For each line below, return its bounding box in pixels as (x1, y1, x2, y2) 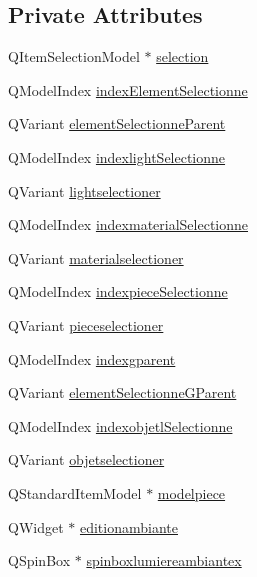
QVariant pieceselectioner (8, 314, 164, 335)
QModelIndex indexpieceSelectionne (8, 281, 228, 302)
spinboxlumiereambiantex (86, 550, 242, 571)
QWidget (8, 516, 64, 537)
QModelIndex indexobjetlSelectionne (8, 415, 233, 436)
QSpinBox (8, 550, 71, 571)
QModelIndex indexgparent (8, 348, 176, 369)
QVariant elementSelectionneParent (8, 113, 226, 134)
